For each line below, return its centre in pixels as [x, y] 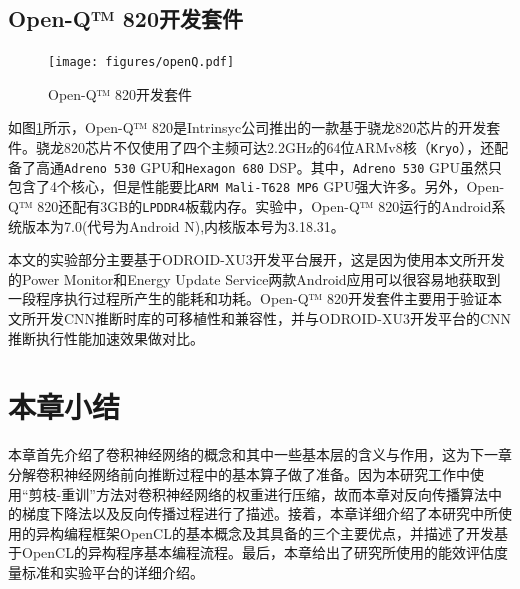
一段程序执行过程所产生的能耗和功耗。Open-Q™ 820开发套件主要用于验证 [248, 298]
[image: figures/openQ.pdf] [141, 62]
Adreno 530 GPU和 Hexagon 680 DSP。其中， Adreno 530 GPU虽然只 [283, 166]
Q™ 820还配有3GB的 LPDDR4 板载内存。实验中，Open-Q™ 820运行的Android [250, 206]
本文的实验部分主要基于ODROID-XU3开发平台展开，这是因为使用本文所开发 [256, 259]
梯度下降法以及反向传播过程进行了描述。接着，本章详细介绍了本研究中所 [259, 513]
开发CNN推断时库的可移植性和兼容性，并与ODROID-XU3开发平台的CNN [273, 318]
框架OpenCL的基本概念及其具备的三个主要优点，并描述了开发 [292, 532]
